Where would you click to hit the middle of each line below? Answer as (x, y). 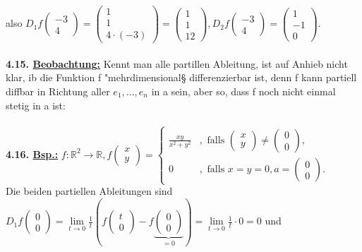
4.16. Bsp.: (32, 154)
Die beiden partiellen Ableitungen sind (89, 191)
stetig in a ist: (36, 105)
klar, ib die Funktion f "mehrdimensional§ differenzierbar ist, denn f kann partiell (181, 77)
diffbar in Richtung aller (58, 91)
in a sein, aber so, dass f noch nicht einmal (243, 91)
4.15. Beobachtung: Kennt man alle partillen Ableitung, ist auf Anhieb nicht (177, 63)
